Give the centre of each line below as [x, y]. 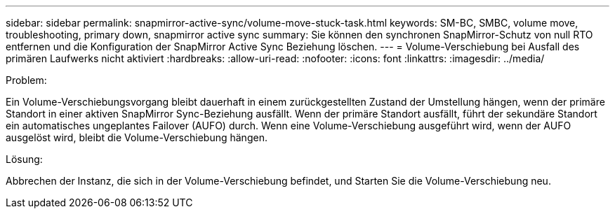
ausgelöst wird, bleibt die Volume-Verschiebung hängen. [137, 137]
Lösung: [24, 159]
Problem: [26, 80]
